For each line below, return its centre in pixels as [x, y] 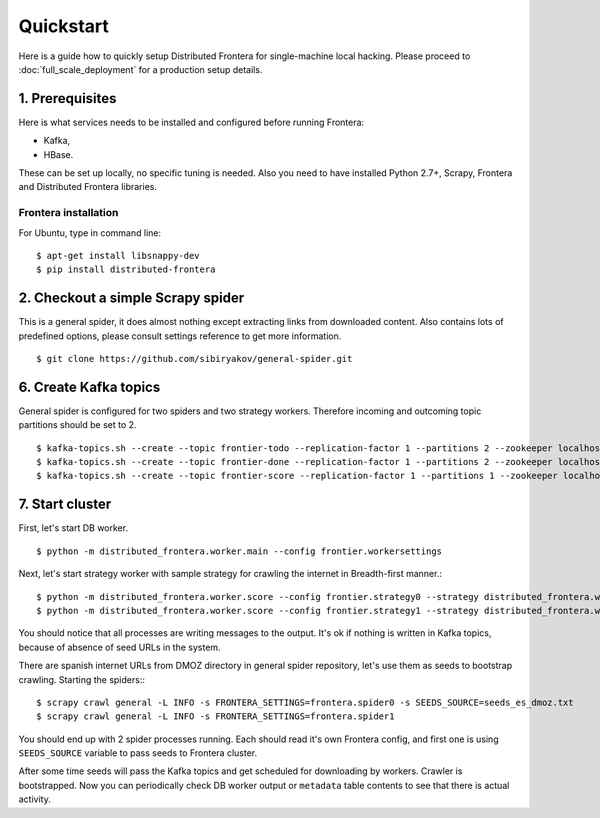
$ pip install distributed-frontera [126, 269]
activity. [35, 799]
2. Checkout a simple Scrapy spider [131, 298]
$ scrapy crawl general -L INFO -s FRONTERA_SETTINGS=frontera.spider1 [215, 716]
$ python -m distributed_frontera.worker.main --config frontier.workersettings [239, 551]
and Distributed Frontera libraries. [87, 187]
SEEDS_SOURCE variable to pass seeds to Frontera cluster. [138, 753]
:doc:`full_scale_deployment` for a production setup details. [140, 69]
